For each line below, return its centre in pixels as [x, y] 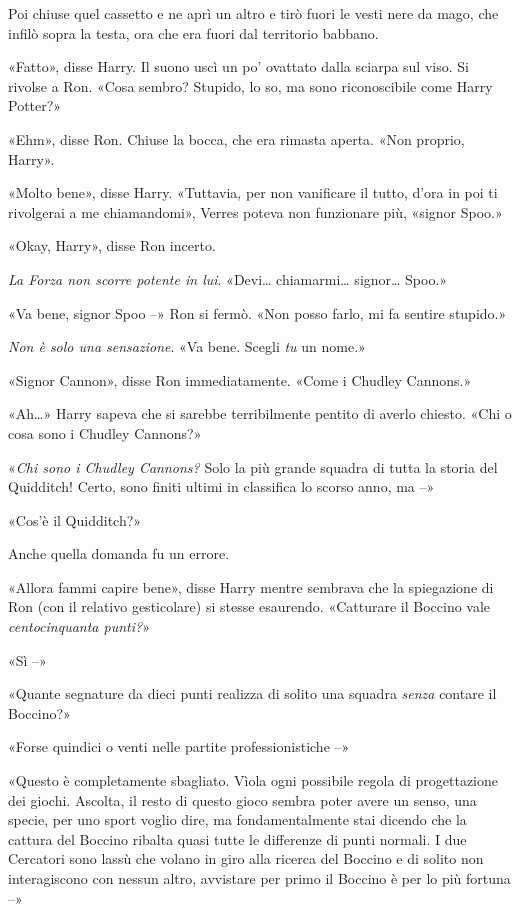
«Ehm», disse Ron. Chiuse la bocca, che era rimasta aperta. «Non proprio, [236, 138]
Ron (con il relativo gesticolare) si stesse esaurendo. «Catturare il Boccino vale [249, 606]
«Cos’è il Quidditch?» [75, 519]
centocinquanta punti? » [79, 626]
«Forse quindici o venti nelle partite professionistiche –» [179, 746]
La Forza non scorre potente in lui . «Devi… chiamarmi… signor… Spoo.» [228, 278]
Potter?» [35, 105]
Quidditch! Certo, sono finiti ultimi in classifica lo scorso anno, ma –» [221, 486]
